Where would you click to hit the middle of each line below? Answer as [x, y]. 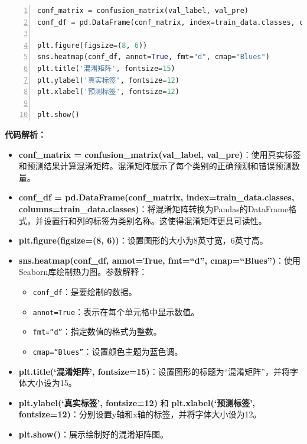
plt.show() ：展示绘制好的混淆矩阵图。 [93, 434]
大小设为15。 [52, 383]
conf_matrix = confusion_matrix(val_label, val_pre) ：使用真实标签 [160, 154]
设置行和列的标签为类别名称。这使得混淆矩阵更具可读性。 [155, 220]
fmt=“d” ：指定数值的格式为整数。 [97, 331]
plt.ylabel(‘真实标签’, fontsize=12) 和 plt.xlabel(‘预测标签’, [137, 402]
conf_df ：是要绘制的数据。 [85, 291]
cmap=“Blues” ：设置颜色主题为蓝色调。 [108, 351]
